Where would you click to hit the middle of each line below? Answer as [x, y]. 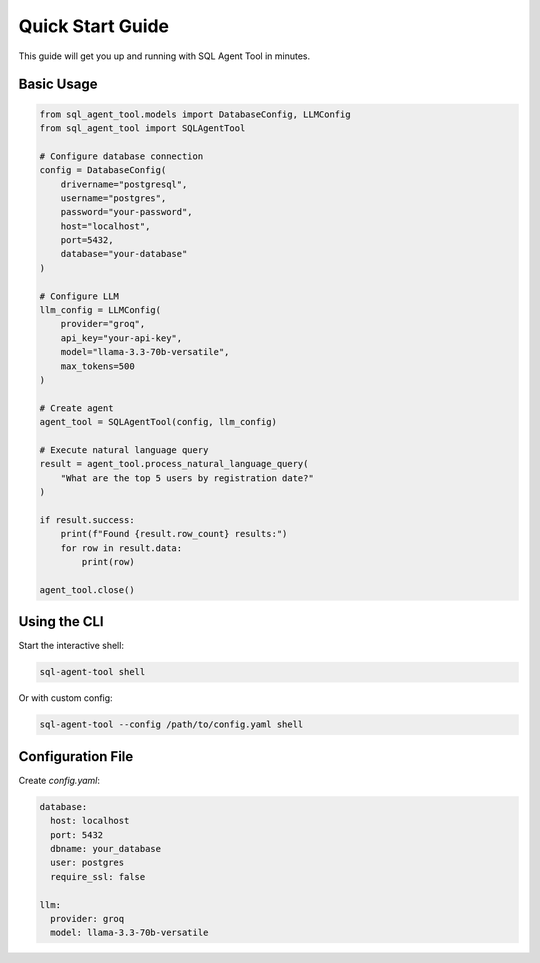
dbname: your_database [106, 848]
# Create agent [76, 408]
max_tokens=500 [97, 366]
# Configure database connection [121, 156]
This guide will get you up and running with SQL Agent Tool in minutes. [164, 56]
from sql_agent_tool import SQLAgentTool [142, 128]
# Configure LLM [79, 296]
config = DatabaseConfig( [103, 170]
